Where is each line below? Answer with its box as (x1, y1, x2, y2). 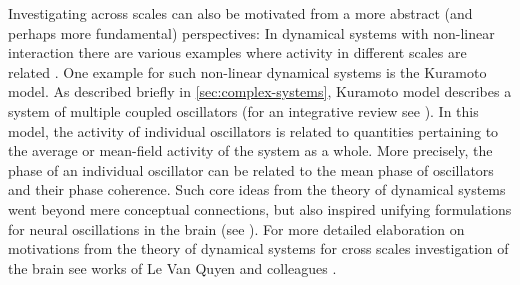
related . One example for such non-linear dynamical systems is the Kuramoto (8, 61, 487, 82)
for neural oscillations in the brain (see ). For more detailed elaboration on (8, 218, 465, 239)
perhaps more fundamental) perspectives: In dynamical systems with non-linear (8, 22, 495, 43)
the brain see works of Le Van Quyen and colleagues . (8, 257, 337, 278)
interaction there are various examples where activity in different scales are (8, 42, 467, 63)
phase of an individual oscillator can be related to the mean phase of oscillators (8, 159, 494, 180)
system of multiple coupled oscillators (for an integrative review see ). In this (8, 100, 479, 121)
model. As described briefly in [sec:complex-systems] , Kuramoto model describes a (8, 81, 512, 102)
